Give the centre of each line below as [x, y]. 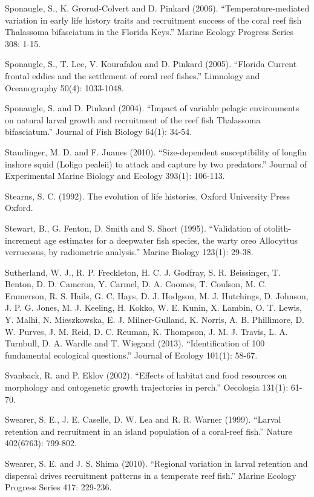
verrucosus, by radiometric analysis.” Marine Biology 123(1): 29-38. [129, 252]
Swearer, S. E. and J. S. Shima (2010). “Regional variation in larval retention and [156, 463]
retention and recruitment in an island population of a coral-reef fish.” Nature [149, 431]
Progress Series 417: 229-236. [58, 487]
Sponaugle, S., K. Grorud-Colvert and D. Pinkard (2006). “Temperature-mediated [157, 8]
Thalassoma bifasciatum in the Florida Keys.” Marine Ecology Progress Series [149, 32]
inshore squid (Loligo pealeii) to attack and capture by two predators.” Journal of [156, 164]
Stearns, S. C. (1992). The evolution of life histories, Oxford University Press [148, 196]
